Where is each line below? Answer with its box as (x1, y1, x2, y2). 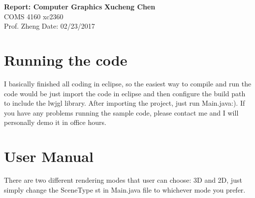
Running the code (4, 49, 127, 70)
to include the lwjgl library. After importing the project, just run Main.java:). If (4, 98, 245, 108)
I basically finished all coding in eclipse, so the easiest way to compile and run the (4, 78, 252, 88)
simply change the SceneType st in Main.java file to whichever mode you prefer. (4, 184, 246, 195)
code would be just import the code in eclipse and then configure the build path (4, 88, 246, 98)
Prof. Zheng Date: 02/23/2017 (4, 21, 95, 31)
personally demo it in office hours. (4, 117, 106, 127)
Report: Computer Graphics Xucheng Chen (4, 1, 156, 11)
